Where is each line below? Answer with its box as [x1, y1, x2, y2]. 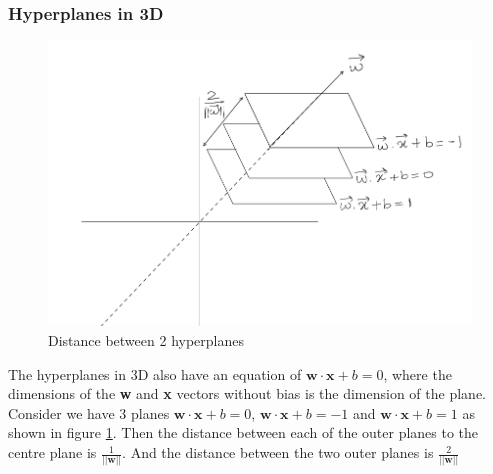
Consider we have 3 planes [8, 402, 170, 423]
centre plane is [8, 442, 97, 463]
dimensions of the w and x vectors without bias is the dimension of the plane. [8, 383, 486, 404]
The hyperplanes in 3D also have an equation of [8, 363, 302, 384]
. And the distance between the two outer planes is [122, 442, 434, 463]
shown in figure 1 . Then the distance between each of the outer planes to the [8, 422, 479, 443]
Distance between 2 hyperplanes [48, 330, 244, 351]
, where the [383, 363, 452, 384]
